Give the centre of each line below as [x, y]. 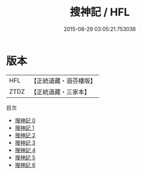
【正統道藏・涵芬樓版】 [64, 81]
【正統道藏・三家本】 [61, 91]
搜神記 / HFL [100, 12]
